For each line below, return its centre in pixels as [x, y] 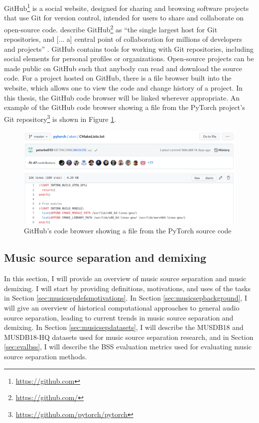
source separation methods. [46, 356]
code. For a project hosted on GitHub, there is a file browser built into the [118, 78]
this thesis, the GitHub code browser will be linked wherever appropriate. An [122, 97]
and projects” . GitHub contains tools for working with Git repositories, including [129, 49]
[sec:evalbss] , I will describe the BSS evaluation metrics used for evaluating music [128, 347]
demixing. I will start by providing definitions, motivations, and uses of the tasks [127, 288]
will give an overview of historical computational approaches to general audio [122, 308]
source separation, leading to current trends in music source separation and [119, 317]
